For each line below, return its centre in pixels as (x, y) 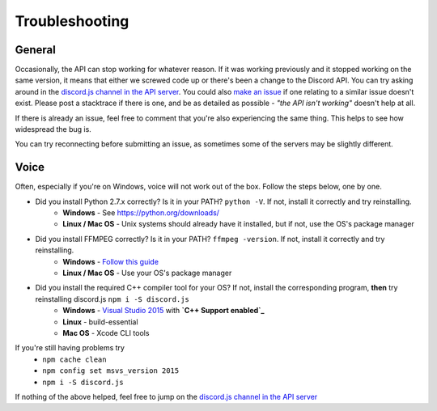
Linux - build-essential (100, 322)
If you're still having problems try (70, 348)
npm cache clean (74, 359)
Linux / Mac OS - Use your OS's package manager (147, 273)
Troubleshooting (72, 21)
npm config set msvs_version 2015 (111, 371)
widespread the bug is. (53, 129)
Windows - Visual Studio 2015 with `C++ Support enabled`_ (163, 311)
